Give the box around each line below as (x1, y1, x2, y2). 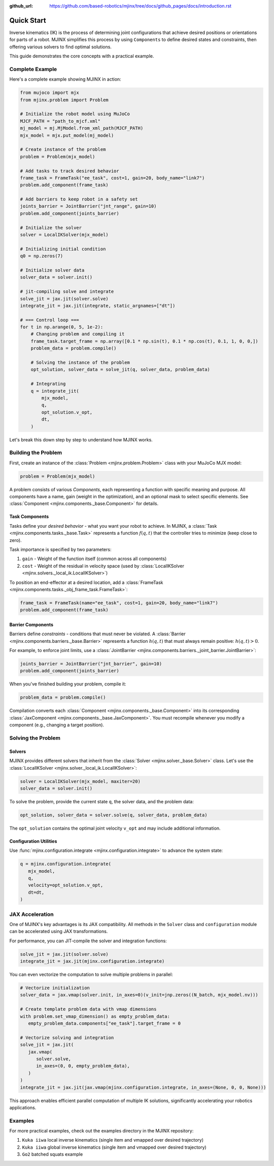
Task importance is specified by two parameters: (9, 546, 112, 553)
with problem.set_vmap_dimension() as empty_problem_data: (20, 1013, 170, 1019)
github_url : (9, 3, 33, 9)
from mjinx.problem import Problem (20, 97, 109, 102)
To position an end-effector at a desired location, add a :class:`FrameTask (9, 579, 163, 586)
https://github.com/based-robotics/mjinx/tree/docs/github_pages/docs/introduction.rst (49, 3, 232, 9)
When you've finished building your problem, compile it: (9, 681, 126, 687)
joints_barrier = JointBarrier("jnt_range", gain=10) (20, 203, 157, 209)
